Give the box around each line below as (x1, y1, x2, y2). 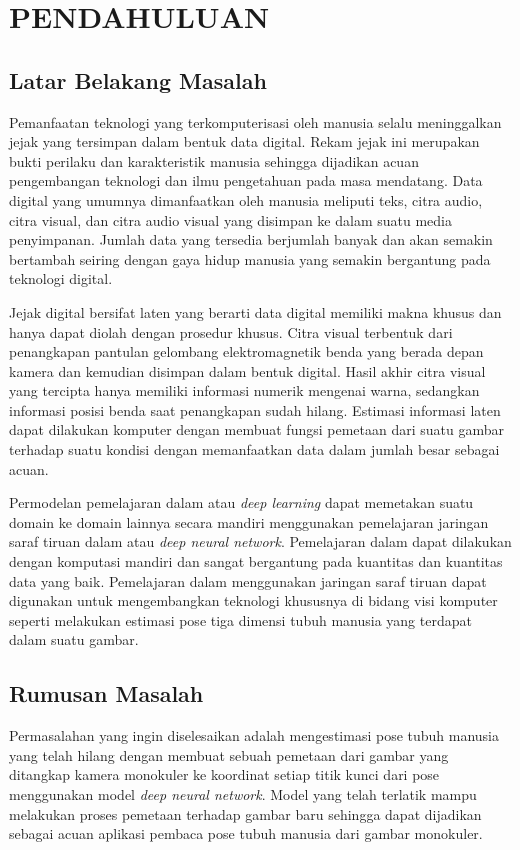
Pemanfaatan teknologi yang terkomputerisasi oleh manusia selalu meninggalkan (9, 111, 502, 132)
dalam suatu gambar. (9, 629, 139, 650)
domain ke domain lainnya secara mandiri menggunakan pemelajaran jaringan (9, 511, 489, 532)
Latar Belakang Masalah (9, 64, 267, 95)
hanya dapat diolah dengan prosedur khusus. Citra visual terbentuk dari (9, 321, 453, 342)
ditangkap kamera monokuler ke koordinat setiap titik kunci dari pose (9, 764, 440, 785)
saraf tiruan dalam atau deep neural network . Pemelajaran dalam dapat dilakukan (9, 531, 512, 552)
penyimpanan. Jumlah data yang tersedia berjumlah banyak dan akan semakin (9, 229, 493, 250)
